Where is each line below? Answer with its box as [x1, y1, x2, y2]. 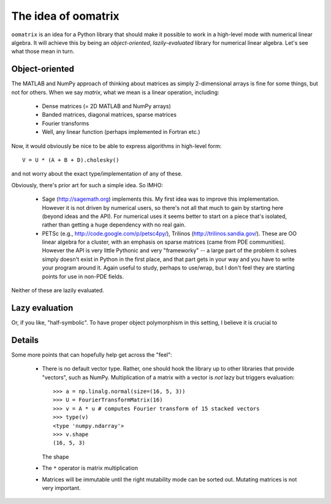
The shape [42, 453, 69, 460]
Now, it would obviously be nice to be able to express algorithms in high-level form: [11, 142, 222, 150]
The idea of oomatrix [11, 9, 120, 23]
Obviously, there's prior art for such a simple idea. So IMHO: [11, 181, 164, 188]
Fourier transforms [42, 120, 89, 127]
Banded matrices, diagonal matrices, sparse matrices [42, 111, 177, 118]
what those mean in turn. [11, 48, 75, 55]
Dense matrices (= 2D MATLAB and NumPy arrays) [42, 103, 171, 110]
